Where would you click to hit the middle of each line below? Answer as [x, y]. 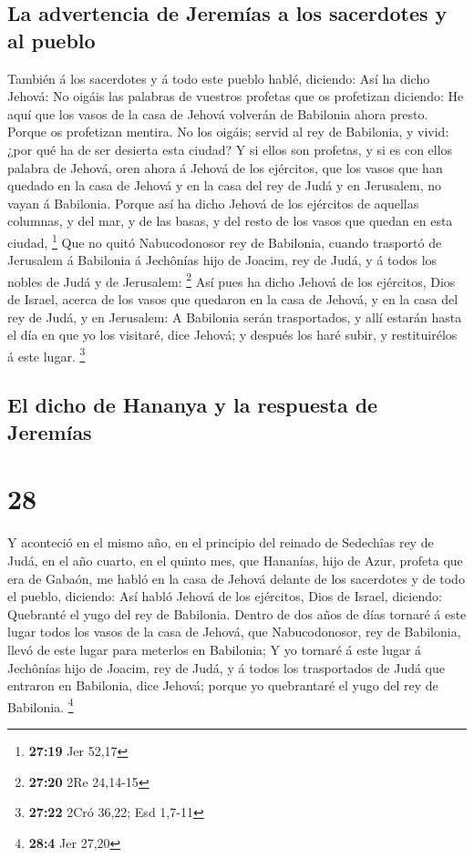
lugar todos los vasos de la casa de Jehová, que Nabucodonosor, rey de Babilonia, [234, 632]
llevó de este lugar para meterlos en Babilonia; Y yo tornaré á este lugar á [215, 649]
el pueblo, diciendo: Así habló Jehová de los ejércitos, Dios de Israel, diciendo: [225, 596]
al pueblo [52, 40]
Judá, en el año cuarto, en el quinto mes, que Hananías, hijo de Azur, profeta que [235, 560]
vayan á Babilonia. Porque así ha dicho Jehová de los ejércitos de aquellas [213, 203]
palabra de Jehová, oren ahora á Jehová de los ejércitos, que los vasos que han [225, 167]
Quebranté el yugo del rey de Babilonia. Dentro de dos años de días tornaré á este [237, 613]
